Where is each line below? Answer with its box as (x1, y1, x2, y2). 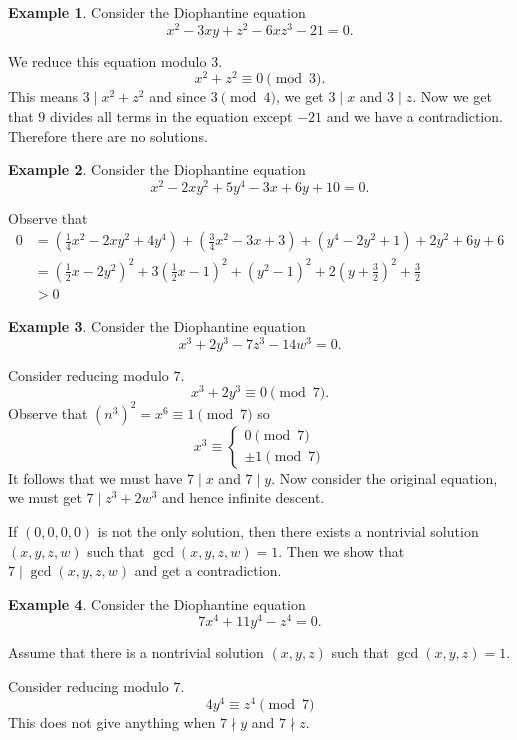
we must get (8, 487, 82, 508)
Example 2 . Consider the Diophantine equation (8, 159, 306, 180)
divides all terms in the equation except (50, 105, 293, 126)
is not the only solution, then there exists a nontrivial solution (97, 521, 479, 542)
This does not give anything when (8, 711, 216, 732)
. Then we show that (278, 540, 405, 561)
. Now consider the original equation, (271, 467, 498, 488)
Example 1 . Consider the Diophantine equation (8, 2, 306, 22)
